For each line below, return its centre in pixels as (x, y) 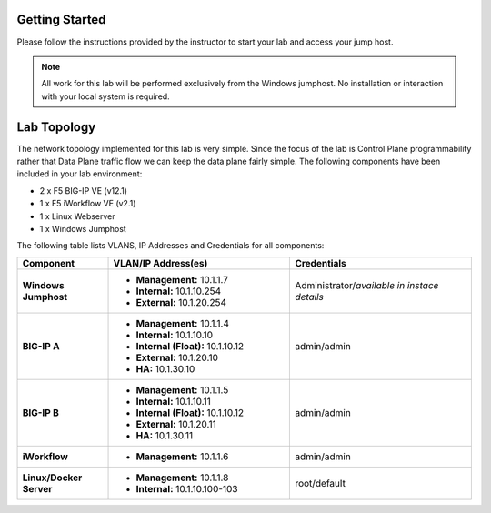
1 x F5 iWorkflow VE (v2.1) (88, 204)
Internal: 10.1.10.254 (179, 291)
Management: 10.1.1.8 (182, 478)
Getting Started (61, 20)
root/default (320, 483)
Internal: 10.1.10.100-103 (187, 488)
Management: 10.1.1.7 (182, 279)
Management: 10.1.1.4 (183, 323)
